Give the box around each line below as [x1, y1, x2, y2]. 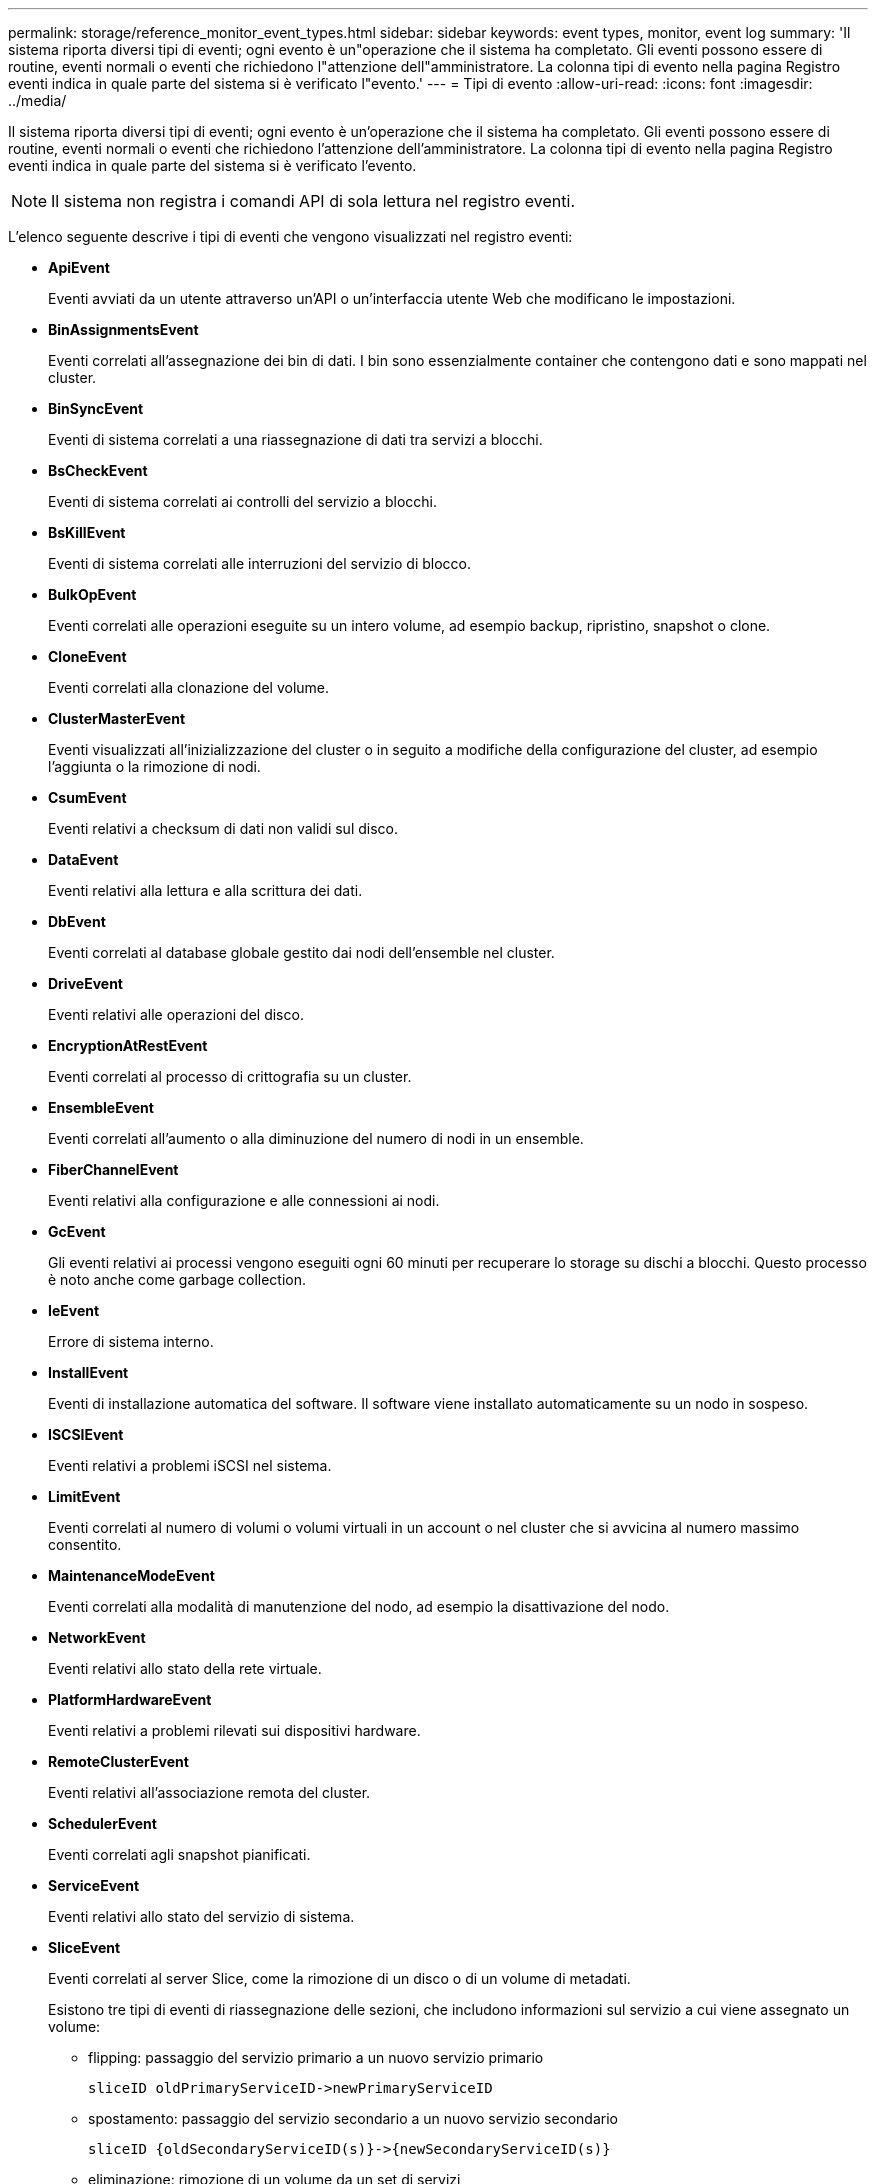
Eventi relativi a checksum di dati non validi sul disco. [48, 820, 398, 837]
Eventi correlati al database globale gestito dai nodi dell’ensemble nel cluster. [48, 944, 555, 961]
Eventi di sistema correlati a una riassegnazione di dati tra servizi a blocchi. [48, 431, 543, 448]
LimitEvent [48, 1488, 121, 1505]
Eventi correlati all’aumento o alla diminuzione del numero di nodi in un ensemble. [48, 1130, 584, 1147]
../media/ [8, 92, 67, 109]
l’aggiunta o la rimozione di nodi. [48, 758, 261, 775]
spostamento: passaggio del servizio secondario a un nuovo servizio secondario [88, 2110, 618, 2127]
